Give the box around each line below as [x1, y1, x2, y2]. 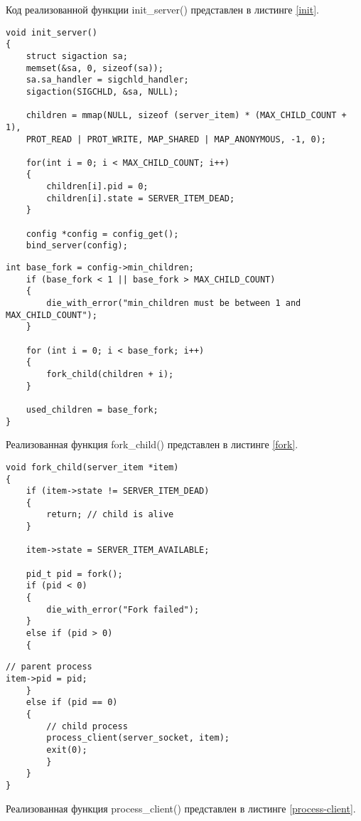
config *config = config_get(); [26, 228, 179, 239]
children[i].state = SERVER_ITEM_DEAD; [46, 193, 235, 203]
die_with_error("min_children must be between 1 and [46, 298, 301, 309]
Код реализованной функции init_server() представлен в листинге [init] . [6, 2, 319, 16]
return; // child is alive [46, 509, 174, 520]
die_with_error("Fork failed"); [46, 604, 200, 615]
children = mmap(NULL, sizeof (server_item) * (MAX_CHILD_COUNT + [26, 110, 347, 121]
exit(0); [46, 744, 87, 755]
